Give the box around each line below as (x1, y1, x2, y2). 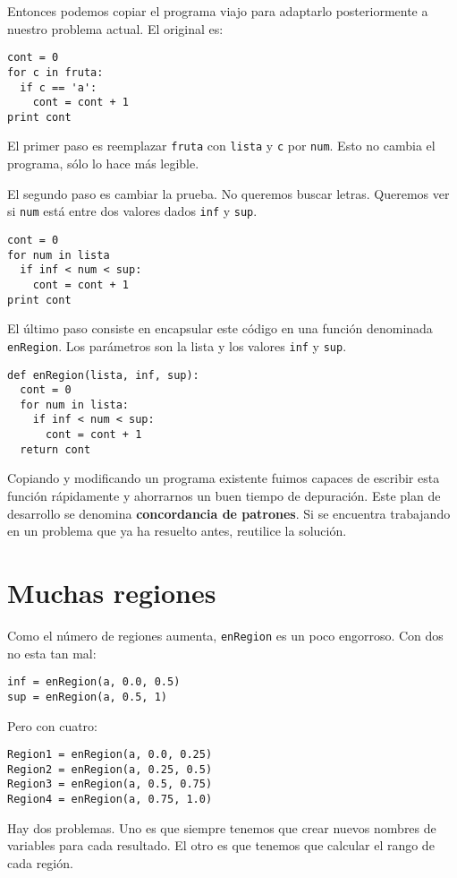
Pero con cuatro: (7, 716, 97, 735)
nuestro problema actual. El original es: (7, 19, 224, 38)
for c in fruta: (7, 65, 104, 79)
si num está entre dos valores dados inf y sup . (7, 202, 258, 220)
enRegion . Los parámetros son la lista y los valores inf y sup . (7, 336, 347, 355)
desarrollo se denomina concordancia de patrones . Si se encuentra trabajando (7, 504, 451, 522)
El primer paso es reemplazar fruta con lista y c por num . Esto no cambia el (7, 136, 436, 155)
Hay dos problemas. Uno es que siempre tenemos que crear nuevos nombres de (7, 818, 436, 837)
